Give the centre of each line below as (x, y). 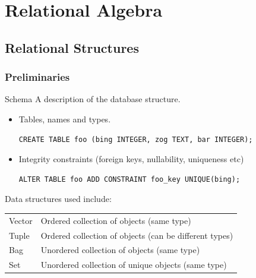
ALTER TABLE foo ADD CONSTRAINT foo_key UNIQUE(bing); (129, 179)
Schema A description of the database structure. (93, 99)
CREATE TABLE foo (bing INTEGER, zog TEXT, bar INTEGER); (136, 139)
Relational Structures (72, 47)
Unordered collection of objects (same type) (120, 250)
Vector (21, 220)
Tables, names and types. (65, 119)
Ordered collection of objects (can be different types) (137, 235)
